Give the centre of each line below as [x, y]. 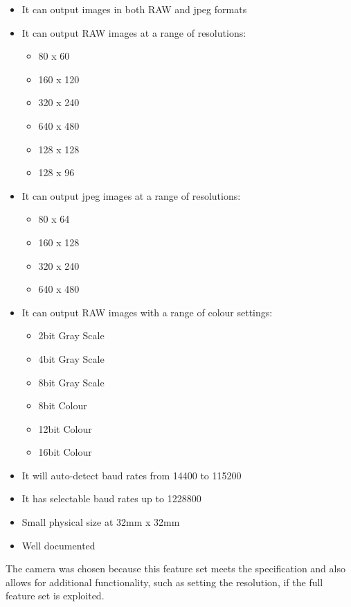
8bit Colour [63, 405]
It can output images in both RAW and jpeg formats [134, 9]
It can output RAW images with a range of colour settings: [147, 312]
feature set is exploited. [55, 596]
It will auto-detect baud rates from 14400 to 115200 [132, 475]
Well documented [58, 545]
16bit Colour [65, 452]
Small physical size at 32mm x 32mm [101, 522]
